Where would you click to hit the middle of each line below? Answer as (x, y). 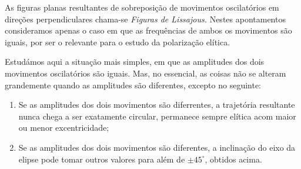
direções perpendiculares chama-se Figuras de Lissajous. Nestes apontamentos (145, 19)
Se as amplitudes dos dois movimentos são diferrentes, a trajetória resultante (157, 105)
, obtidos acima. (233, 159)
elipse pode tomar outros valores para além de (102, 159)
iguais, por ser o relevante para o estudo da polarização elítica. (118, 42)
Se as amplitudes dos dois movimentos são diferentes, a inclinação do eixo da (157, 147)
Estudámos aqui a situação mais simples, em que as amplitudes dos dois (135, 62)
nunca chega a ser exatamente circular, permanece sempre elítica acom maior (157, 116)
